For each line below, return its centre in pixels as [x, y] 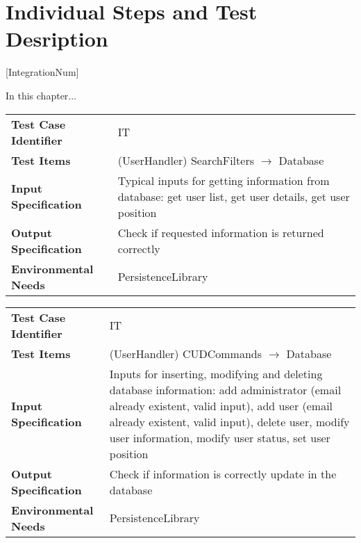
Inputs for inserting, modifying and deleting [216, 373]
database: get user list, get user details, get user [234, 196]
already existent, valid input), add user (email [221, 405]
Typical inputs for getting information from [224, 180]
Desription [57, 39]
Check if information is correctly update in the [223, 473]
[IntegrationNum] [42, 72]
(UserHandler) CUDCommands [185, 353]
